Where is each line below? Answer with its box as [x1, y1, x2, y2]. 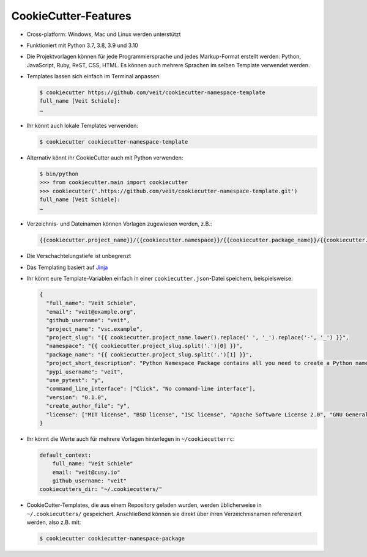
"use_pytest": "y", [46, 377, 105, 383]
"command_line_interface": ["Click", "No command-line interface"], [46, 385, 256, 393]
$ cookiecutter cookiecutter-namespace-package [39, 535, 185, 542]
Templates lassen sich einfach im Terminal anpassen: [26, 73, 161, 80]
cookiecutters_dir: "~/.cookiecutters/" [39, 486, 162, 493]
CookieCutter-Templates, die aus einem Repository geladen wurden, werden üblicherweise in [26, 501, 262, 509]
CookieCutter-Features [11, 9, 132, 23]
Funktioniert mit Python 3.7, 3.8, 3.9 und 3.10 [26, 42, 139, 49]
